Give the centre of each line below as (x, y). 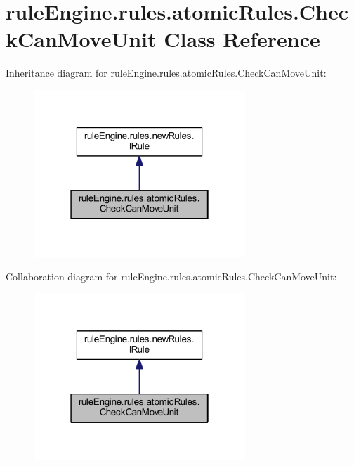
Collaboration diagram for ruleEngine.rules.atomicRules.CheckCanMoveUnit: (171, 276)
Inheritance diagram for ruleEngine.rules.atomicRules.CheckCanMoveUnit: (166, 73)
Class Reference (242, 39)
